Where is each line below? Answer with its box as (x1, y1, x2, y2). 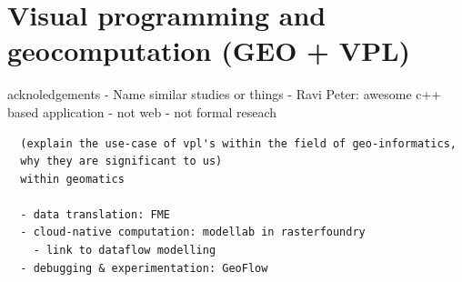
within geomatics (20, 172, 125, 186)
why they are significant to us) (20, 155, 223, 168)
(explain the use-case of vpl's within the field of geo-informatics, (20, 136, 457, 150)
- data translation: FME (20, 207, 170, 221)
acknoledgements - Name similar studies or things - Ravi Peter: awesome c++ (7, 85, 442, 104)
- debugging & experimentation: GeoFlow (20, 261, 268, 275)
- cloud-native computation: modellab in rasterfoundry (20, 226, 366, 239)
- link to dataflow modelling (33, 244, 216, 257)
